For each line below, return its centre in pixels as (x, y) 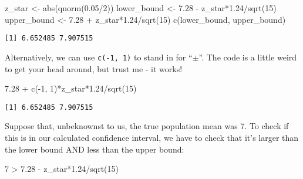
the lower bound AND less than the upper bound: (95, 149)
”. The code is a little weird (248, 57)
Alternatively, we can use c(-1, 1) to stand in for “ (99, 57)
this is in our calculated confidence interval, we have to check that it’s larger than (152, 137)
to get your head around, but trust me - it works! (94, 68)
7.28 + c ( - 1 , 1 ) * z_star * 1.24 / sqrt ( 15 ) (71, 88)
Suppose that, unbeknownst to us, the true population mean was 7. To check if (147, 126)
